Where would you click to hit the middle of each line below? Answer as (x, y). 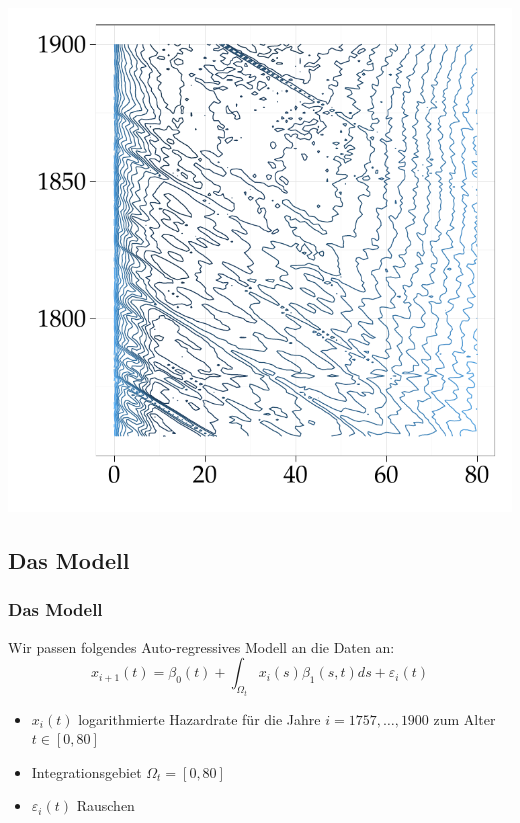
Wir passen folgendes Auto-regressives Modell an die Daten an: (201, 646)
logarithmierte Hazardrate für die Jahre (199, 718)
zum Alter (464, 718)
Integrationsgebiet (86, 771)
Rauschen (105, 805)
